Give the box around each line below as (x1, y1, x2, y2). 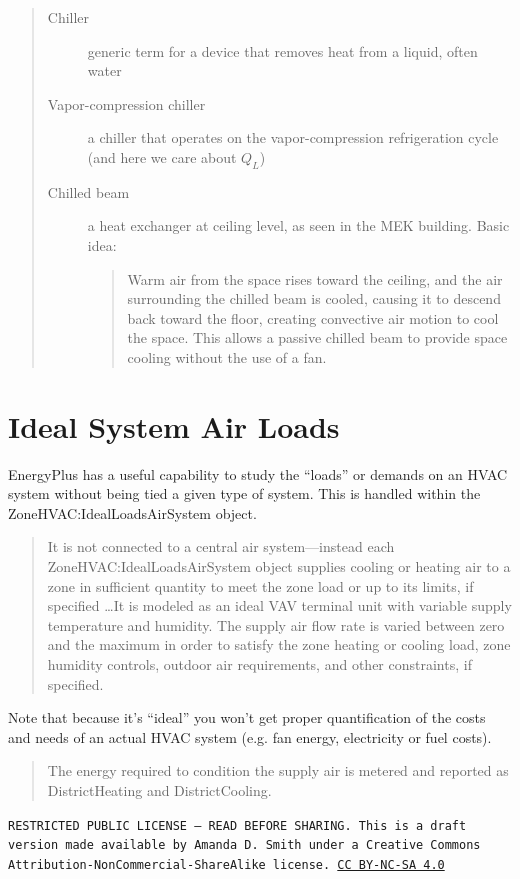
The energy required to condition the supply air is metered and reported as (47, 760, 509, 781)
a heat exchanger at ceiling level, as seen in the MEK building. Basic (87, 215, 510, 236)
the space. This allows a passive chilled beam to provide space (127, 327, 508, 348)
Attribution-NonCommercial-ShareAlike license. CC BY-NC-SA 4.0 (8, 857, 445, 872)
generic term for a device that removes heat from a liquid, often (87, 40, 478, 61)
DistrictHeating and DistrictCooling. (47, 779, 272, 800)
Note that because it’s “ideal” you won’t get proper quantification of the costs (8, 707, 486, 728)
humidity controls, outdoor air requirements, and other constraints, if (47, 653, 472, 674)
